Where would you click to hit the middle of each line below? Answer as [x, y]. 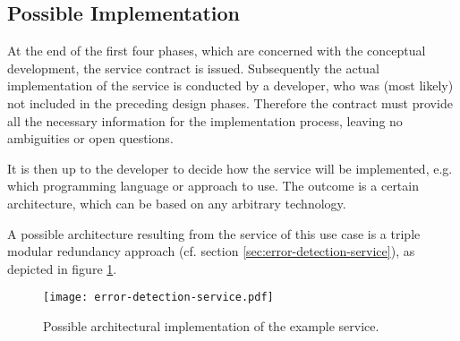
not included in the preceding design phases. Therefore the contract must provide [230, 102]
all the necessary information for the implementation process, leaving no [205, 120]
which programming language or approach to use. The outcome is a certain [213, 186]
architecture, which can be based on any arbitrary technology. [177, 203]
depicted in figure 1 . [62, 268]
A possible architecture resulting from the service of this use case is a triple [214, 233]
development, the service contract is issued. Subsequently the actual [193, 68]
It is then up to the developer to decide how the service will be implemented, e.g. [230, 168]
